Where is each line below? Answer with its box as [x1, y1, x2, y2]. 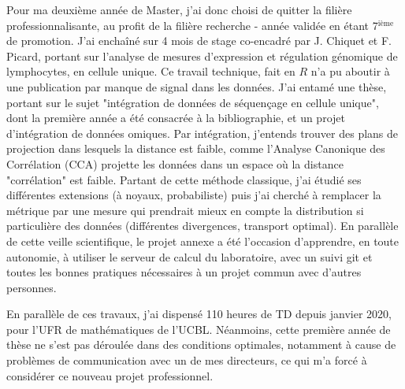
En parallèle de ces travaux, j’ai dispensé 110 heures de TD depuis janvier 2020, [6, 306, 392, 322]
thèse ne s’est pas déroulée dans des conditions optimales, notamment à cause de [6, 336, 396, 353]
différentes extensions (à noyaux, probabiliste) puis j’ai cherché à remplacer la [6, 187, 381, 203]
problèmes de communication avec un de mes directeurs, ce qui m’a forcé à [6, 352, 367, 369]
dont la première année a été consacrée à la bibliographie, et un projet [6, 109, 345, 126]
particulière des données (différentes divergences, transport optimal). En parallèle [6, 217, 399, 234]
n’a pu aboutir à [310, 63, 390, 80]
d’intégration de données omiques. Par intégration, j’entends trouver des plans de [6, 124, 399, 141]
